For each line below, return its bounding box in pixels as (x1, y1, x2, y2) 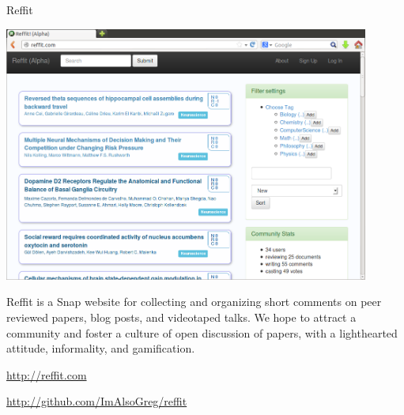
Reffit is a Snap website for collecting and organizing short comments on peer (6, 293, 382, 310)
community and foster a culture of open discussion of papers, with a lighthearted (6, 324, 398, 341)
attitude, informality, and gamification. (6, 340, 195, 357)
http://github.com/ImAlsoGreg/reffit (6, 393, 187, 409)
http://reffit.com (6, 366, 87, 383)
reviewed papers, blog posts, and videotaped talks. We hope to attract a (6, 308, 357, 325)
